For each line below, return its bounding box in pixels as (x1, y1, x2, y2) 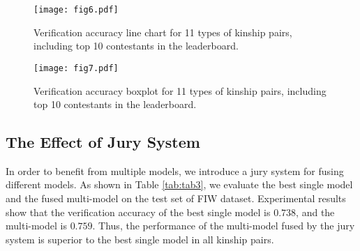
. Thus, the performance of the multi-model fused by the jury (92, 218, 355, 233)
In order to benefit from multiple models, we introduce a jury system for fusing (6, 163, 344, 178)
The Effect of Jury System (6, 131, 200, 153)
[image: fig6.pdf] (33, 5, 119, 15)
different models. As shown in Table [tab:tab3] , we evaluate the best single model (6, 177, 353, 192)
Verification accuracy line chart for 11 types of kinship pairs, (33, 24, 292, 39)
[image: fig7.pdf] (33, 63, 119, 73)
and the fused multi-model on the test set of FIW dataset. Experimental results (6, 191, 346, 206)
